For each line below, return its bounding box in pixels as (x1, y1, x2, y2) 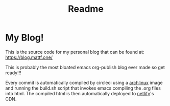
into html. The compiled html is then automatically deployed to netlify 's (5, 90, 154, 96)
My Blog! (5, 32, 44, 44)
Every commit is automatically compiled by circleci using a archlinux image (5, 79, 163, 86)
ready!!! (5, 70, 21, 76)
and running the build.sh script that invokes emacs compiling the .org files (5, 85, 161, 91)
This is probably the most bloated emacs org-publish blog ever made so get (5, 64, 165, 70)
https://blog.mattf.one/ (5, 54, 53, 60)
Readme (68, 3, 104, 15)
